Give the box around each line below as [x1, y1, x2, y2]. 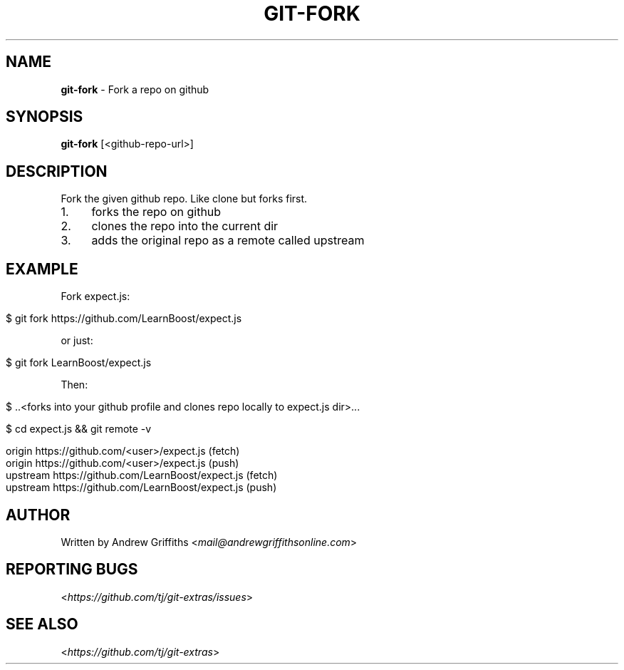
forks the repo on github [91, 205, 222, 220]
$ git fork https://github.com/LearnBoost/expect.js [6, 312, 242, 325]
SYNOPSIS [6, 108, 83, 126]
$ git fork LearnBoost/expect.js [6, 356, 152, 369]
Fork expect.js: [61, 290, 130, 303]
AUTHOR [6, 505, 71, 524]
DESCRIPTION [6, 162, 108, 180]
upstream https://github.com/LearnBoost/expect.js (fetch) [6, 469, 278, 482]
